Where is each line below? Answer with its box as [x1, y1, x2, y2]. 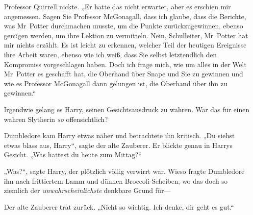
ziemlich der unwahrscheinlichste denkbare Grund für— [4, 185, 171, 195]
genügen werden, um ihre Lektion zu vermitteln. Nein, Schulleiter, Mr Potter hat [4, 30, 248, 40]
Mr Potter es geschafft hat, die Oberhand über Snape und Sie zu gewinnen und [4, 69, 243, 79]
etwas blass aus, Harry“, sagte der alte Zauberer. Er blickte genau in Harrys [4, 140, 233, 150]
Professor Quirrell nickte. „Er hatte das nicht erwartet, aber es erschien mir [4, 1, 231, 11]
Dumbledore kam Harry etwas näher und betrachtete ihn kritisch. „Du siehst [4, 130, 235, 141]
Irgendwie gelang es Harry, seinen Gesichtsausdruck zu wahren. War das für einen [4, 104, 250, 114]
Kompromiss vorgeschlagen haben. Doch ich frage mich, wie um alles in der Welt [4, 59, 247, 69]
